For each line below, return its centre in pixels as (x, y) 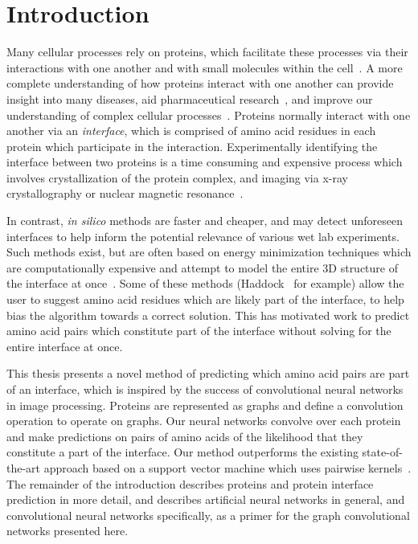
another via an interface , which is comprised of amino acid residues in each (191, 131)
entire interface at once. (65, 346)
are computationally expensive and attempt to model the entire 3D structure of (203, 267)
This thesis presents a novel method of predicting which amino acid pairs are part (208, 373)
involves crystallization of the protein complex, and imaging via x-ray (177, 177)
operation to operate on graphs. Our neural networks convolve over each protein (204, 421)
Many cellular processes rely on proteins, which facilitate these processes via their (207, 52)
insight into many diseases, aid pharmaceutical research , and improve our (190, 98)
